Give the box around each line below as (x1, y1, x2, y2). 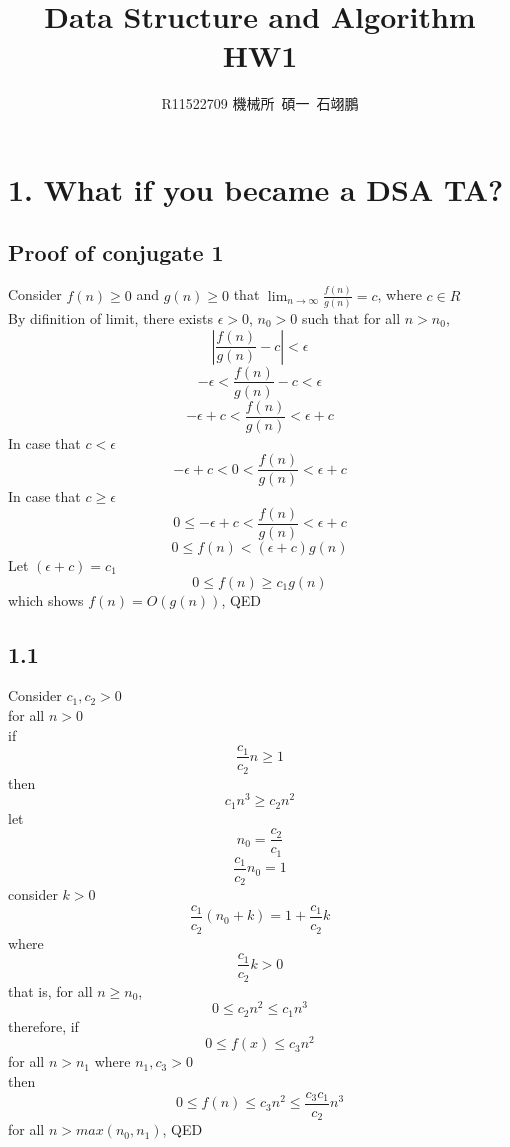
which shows (8, 589, 84, 610)
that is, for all (8, 980, 93, 1001)
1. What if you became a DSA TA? (8, 168, 504, 209)
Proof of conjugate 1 (8, 237, 224, 268)
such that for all (301, 307, 401, 328)
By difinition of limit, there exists (8, 307, 213, 328)
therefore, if (8, 1015, 79, 1036)
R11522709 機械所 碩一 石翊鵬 (161, 93, 359, 114)
